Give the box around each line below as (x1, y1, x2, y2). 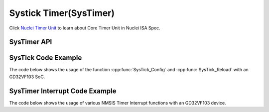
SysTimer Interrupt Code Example (9, 87, 117, 95)
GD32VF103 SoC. (9, 74, 45, 80)
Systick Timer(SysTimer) (9, 7, 115, 18)
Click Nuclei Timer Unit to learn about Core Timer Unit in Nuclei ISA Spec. (9, 25, 160, 31)
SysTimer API (9, 38, 52, 46)
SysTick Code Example (9, 54, 82, 62)
